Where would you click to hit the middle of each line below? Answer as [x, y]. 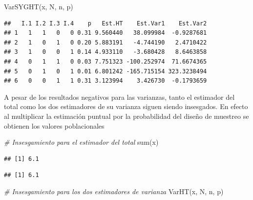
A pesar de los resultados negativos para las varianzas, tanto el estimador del [119, 97]
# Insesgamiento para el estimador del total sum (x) [81, 142]
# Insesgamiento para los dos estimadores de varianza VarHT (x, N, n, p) [114, 191]
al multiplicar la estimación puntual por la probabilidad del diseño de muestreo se [126, 116]
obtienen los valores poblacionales [54, 125]
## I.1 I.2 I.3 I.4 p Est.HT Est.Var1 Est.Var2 [105, 23]
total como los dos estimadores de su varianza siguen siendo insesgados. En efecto [126, 106]
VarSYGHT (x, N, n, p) [39, 6]
